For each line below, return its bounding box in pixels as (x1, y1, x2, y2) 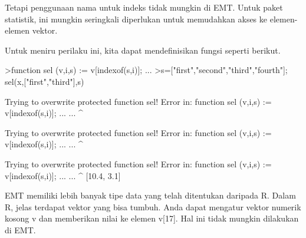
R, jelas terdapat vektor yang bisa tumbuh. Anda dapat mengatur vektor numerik (5, 200, 301, 213)
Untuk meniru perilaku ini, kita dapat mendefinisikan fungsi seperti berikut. (5, 44, 281, 56)
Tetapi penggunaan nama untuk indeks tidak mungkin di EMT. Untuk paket (5, 1, 283, 13)
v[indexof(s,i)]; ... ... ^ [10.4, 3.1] (5, 169, 121, 181)
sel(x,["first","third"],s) (5, 75, 84, 87)
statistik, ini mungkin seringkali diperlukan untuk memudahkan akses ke (5, 12, 268, 25)
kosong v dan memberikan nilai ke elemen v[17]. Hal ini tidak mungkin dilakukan (5, 212, 299, 224)
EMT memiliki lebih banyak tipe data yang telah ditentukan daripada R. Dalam (5, 189, 296, 201)
